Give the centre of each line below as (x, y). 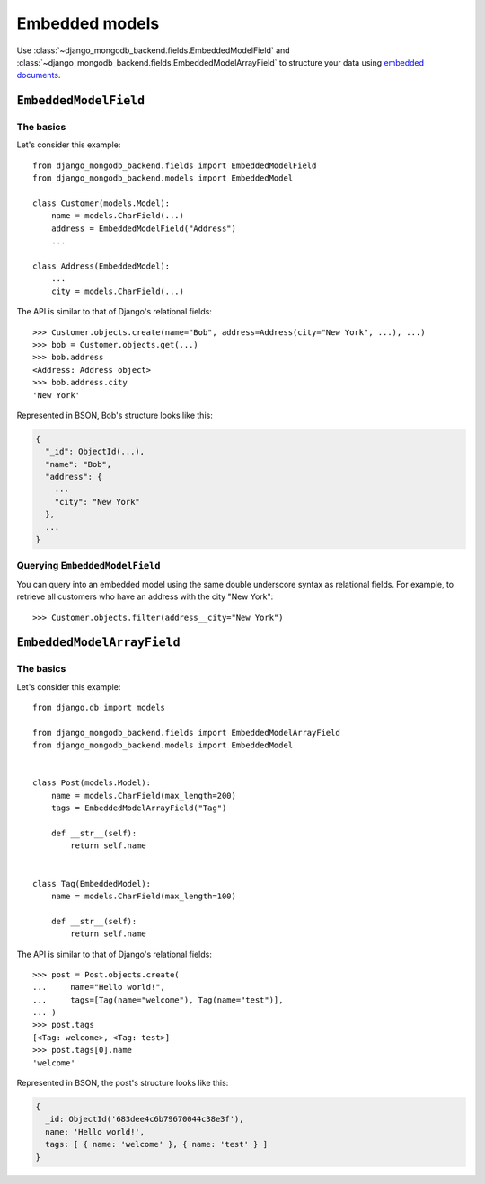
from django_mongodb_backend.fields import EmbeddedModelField (175, 165)
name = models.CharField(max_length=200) (144, 795)
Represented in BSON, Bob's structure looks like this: (115, 415)
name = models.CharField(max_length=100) (144, 896)
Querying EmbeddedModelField (88, 566)
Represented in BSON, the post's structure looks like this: (123, 1083)
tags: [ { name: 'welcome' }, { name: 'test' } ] (157, 1144)
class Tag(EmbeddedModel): (92, 884)
